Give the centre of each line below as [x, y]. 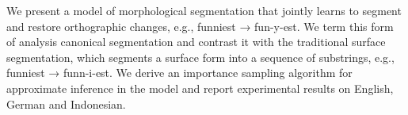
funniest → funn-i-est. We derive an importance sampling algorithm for [179, 73]
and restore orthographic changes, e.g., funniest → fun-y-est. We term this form [200, 26]
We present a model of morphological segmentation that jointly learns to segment [204, 10]
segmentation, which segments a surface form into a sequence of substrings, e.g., [200, 57]
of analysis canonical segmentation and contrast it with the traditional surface [196, 42]
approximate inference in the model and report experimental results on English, [200, 88]
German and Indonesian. [66, 103]
